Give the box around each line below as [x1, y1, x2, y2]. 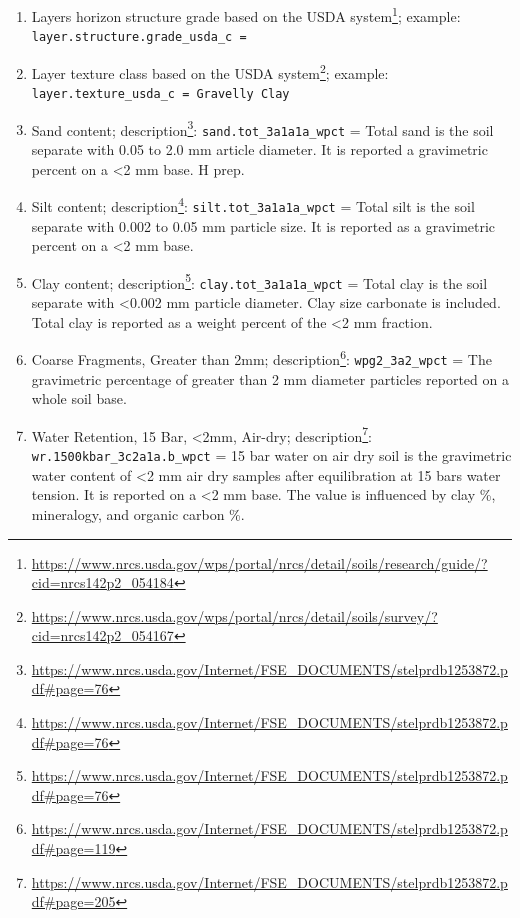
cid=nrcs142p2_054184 [31, 572, 174, 593]
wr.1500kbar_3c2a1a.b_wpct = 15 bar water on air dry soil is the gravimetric [31, 445, 512, 466]
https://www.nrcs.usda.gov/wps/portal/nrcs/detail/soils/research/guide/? [31, 552, 488, 573]
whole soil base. [31, 388, 127, 409]
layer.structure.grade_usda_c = [31, 30, 247, 45]
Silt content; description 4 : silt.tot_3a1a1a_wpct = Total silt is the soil [31, 193, 475, 216]
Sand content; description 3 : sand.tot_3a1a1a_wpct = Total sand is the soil [31, 116, 494, 140]
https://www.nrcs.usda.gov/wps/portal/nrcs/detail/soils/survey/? [31, 605, 438, 626]
